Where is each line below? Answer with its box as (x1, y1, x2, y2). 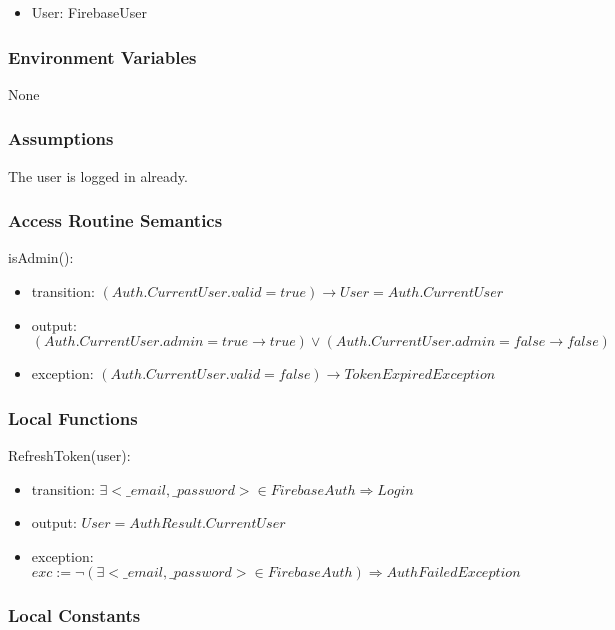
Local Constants (8, 603, 141, 628)
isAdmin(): (8, 247, 74, 268)
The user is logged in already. (8, 165, 188, 186)
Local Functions (8, 405, 138, 430)
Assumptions (8, 126, 114, 151)
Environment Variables (8, 44, 197, 69)
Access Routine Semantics (8, 208, 223, 233)
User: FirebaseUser (31, 2, 148, 22)
